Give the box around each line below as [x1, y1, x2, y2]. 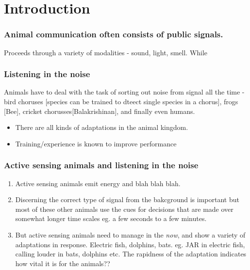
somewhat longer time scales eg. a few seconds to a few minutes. [15, 213, 207, 223]
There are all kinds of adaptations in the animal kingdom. [15, 122, 188, 132]
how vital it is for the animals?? [15, 258, 110, 268]
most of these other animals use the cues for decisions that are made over [15, 204, 233, 214]
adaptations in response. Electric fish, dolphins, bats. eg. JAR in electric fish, [15, 239, 245, 249]
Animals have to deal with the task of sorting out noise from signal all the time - [4, 87, 245, 97]
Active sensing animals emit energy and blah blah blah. [15, 178, 181, 188]
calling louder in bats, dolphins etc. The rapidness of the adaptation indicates [15, 249, 247, 259]
